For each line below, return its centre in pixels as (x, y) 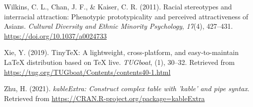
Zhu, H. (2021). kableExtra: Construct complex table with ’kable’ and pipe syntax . (127, 88)
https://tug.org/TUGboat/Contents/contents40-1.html (87, 72)
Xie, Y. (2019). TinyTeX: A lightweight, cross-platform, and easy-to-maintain (121, 52)
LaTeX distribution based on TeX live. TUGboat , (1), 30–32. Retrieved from (119, 62)
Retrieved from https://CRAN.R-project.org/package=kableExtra (104, 98)
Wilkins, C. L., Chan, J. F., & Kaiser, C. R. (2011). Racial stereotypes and (118, 6)
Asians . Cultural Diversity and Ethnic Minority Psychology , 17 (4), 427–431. (119, 26)
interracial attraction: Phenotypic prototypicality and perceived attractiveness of (126, 16)
